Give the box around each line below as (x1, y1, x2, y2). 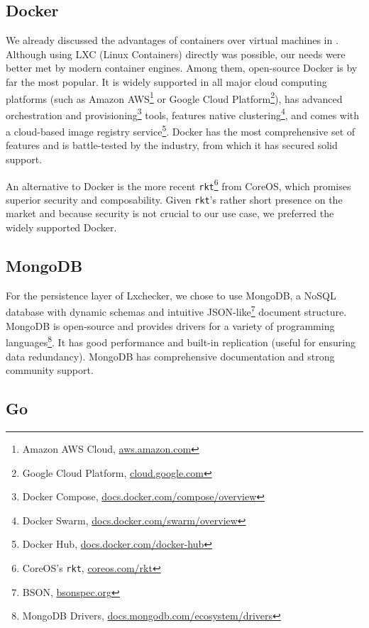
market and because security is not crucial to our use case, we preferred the (6, 206, 334, 221)
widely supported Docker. (6, 220, 117, 235)
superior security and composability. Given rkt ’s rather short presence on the (6, 192, 343, 206)
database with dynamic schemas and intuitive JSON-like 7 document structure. (6, 302, 347, 319)
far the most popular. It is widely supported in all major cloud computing (6, 74, 327, 89)
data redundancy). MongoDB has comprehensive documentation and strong (6, 348, 335, 363)
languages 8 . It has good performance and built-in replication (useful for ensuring (6, 333, 356, 349)
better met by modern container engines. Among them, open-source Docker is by (6, 60, 358, 75)
